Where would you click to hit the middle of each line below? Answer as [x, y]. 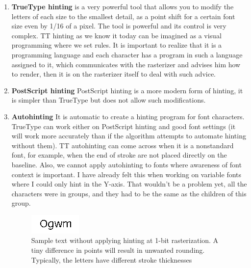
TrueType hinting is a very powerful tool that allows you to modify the [123, 6]
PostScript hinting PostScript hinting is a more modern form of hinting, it [127, 90]
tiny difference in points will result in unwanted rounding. [118, 250]
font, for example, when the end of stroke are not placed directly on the [119, 155]
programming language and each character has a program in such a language [127, 54]
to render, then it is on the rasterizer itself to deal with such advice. [114, 74]
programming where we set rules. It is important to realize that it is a [117, 45]
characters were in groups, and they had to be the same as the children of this [129, 193]
